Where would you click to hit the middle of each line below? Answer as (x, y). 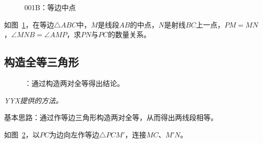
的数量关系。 (129, 34)
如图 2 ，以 (22, 134)
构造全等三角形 (41, 62)
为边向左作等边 (75, 134)
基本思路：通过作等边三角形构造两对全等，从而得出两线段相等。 (111, 117)
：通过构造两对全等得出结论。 (74, 83)
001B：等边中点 (50, 7)
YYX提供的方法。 (34, 100)
